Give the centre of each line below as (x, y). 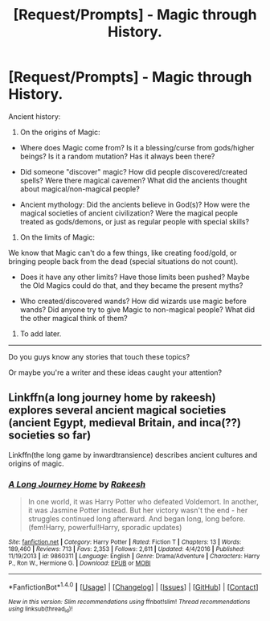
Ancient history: (35, 116)
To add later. (41, 333)
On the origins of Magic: (60, 132)
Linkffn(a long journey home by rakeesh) (112, 398)
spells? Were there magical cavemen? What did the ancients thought (133, 180)
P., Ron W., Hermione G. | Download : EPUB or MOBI (80, 563)
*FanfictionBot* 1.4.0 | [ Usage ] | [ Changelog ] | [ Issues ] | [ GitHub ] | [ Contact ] (133, 586)
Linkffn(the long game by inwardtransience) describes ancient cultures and (133, 454)
